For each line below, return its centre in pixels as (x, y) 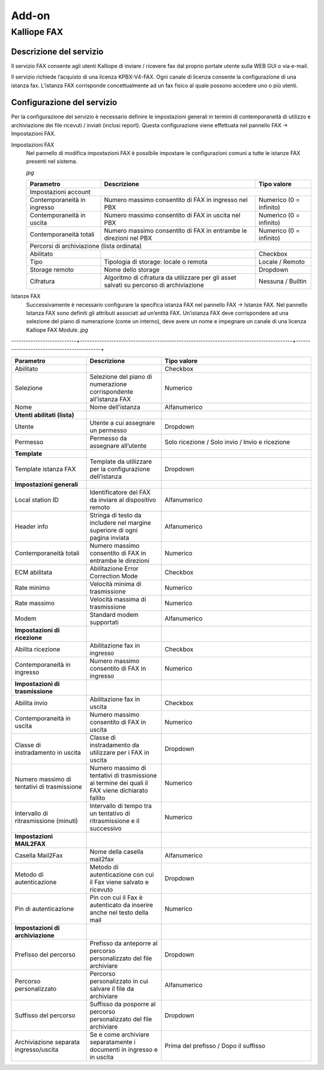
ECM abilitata (33, 572)
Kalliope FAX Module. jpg (57, 330)
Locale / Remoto (282, 262)
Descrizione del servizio (57, 51)
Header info (31, 526)
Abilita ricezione (37, 649)
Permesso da (108, 438)
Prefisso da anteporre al (124, 943)
